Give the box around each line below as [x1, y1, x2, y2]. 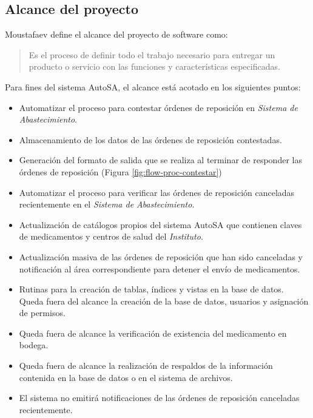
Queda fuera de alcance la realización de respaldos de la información [19, 359, 273, 372]
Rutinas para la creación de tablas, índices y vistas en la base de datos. [19, 283, 284, 295]
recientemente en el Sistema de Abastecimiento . [19, 198, 195, 211]
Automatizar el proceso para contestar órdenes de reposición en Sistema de [19, 101, 298, 113]
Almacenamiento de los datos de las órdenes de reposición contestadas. [19, 133, 282, 146]
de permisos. [19, 306, 66, 319]
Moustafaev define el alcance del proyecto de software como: [5, 28, 228, 41]
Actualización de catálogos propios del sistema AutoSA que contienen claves [19, 218, 302, 231]
